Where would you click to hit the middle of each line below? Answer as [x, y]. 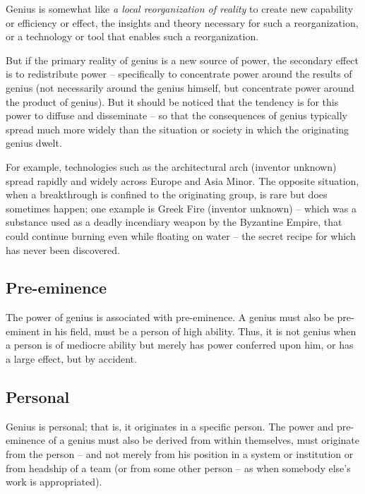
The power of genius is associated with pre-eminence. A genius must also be [170, 317]
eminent [23, 331]
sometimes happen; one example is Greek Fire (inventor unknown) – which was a [181, 208]
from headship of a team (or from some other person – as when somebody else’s [178, 468]
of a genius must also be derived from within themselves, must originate [204, 440]
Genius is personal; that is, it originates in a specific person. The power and [170, 426]
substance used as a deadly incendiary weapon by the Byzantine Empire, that [174, 222]
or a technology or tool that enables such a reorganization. [132, 36]
